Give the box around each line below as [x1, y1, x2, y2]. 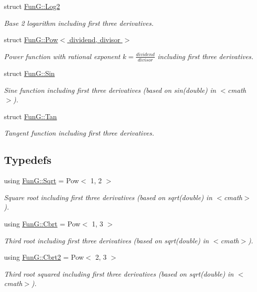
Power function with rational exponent [4, 51, 121, 61]
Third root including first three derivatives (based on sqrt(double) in [4, 235, 209, 245]
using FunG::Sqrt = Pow [4, 175, 79, 186]
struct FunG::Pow [4, 34, 58, 45]
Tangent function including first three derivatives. [4, 128, 154, 138]
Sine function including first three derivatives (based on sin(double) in [4, 84, 216, 95]
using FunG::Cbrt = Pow [4, 219, 80, 229]
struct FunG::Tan [4, 111, 57, 121]
